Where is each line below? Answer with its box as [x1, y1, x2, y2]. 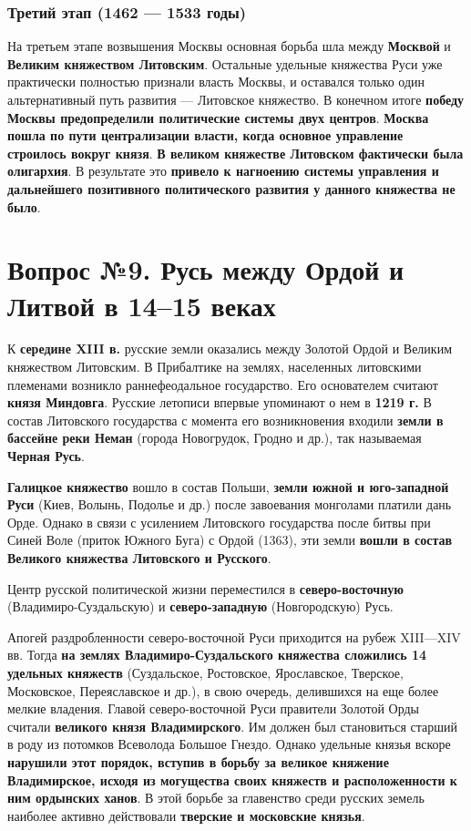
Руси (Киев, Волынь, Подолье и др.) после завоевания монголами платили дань [7, 495, 452, 514]
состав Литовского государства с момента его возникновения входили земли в [7, 410, 444, 429]
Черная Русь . [7, 446, 85, 466]
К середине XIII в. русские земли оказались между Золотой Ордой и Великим [7, 339, 452, 358]
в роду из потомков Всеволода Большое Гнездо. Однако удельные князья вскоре [7, 734, 451, 754]
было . [7, 197, 41, 216]
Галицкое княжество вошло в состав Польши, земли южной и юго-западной [7, 477, 449, 496]
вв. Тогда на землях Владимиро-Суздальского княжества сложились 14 [7, 645, 427, 664]
